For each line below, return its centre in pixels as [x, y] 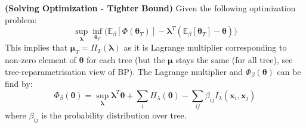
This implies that [36, 47]
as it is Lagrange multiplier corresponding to [205, 47]
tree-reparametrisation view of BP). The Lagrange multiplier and [124, 71]
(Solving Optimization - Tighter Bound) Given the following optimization [150, 8]
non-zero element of [41, 60]
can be [289, 71]
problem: [21, 19]
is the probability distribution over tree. [114, 115]
